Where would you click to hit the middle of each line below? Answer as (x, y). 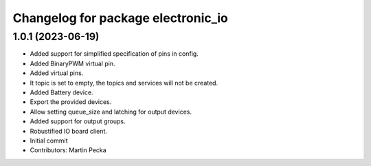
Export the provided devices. (71, 102)
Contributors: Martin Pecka (68, 150)
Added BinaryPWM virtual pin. (72, 63)
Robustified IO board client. (69, 131)
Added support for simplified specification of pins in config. (114, 54)
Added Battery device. (61, 92)
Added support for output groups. (78, 121)
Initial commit (49, 141)
